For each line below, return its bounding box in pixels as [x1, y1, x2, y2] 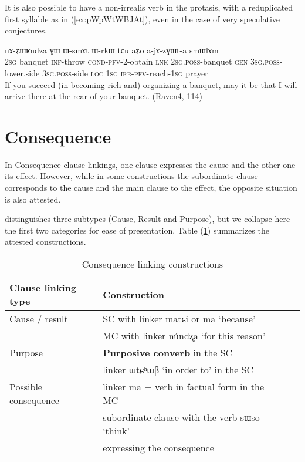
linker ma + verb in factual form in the [103, 380, 264, 394]
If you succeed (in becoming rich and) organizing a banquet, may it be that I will [5, 78, 297, 90]
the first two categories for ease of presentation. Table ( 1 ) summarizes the [5, 224, 269, 236]
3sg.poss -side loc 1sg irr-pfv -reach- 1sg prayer [42, 66, 208, 79]
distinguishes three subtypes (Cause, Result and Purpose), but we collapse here [5, 213, 290, 225]
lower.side [5, 66, 40, 79]
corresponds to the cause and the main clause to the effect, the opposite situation [5, 181, 297, 194]
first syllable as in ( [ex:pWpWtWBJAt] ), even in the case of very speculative [5, 12, 280, 25]
